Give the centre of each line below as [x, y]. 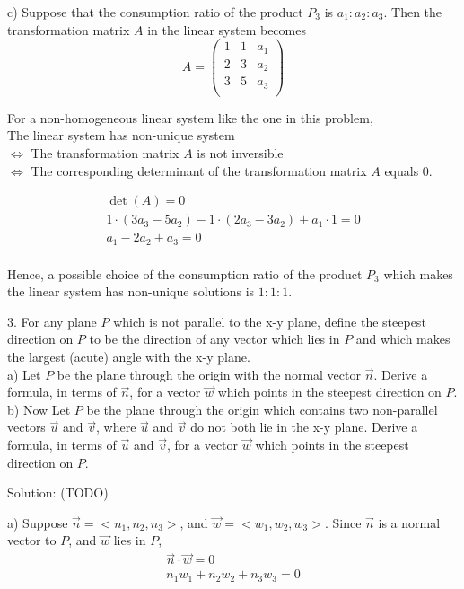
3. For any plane [52, 321]
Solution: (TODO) [58, 492]
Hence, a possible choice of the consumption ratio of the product [185, 273]
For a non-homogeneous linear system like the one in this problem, [190, 117]
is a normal [409, 522]
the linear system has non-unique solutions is [131, 291]
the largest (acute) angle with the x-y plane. [129, 357]
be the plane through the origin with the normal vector [209, 374]
